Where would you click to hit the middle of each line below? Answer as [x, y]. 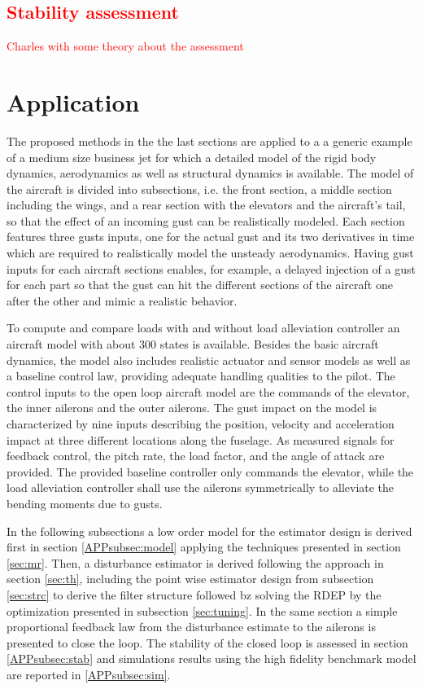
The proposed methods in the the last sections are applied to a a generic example [209, 140]
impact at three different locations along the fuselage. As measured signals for [201, 439]
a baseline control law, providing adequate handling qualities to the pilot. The [201, 376]
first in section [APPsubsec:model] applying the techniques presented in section [204, 547]
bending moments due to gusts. [85, 503]
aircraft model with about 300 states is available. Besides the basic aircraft [193, 344]
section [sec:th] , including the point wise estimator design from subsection [190, 579]
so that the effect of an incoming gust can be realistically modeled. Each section [206, 220]
